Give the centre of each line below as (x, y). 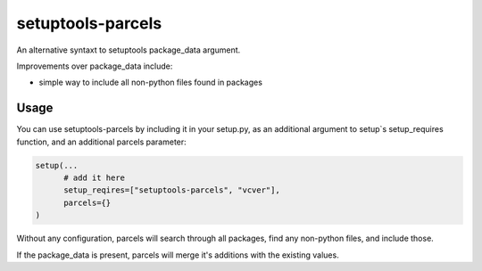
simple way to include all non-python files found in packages (151, 82)
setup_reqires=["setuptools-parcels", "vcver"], (172, 190)
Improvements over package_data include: (95, 66)
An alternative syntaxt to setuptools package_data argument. (129, 50)
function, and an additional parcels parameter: (101, 142)
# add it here (94, 178)
